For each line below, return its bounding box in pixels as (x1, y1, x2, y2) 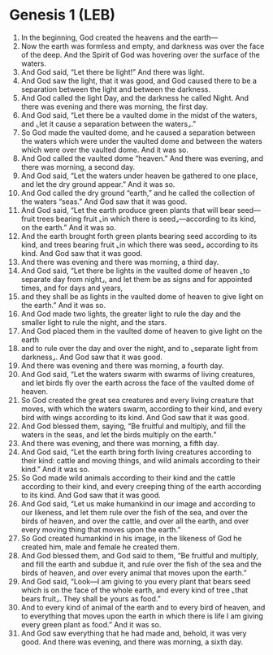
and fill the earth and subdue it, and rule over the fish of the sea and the (20, 559, 262, 569)
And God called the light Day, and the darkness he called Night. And (20, 93, 249, 102)
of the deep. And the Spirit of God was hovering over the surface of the (20, 50, 261, 59)
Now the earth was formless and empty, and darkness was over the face (20, 41, 265, 50)
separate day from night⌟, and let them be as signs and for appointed (20, 274, 253, 284)
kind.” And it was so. (20, 464, 90, 474)
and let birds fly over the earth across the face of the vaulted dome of (20, 378, 255, 388)
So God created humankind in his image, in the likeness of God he (20, 533, 242, 543)
